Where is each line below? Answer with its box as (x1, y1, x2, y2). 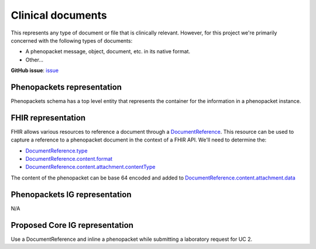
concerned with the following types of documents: (11, 37, 133, 44)
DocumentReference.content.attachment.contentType (25, 164, 156, 171)
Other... (25, 56, 44, 63)
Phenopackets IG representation (11, 189, 132, 199)
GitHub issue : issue (11, 67, 59, 74)
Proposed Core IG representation (11, 220, 134, 230)
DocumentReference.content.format (25, 155, 113, 162)
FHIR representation (11, 113, 86, 123)
